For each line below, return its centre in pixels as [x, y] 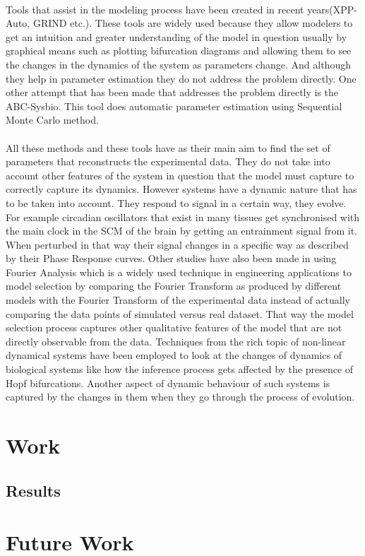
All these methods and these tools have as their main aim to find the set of [168, 147]
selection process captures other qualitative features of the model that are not [174, 327]
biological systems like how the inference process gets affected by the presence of [180, 369]
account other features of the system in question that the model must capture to [180, 175]
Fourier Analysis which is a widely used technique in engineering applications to [179, 272]
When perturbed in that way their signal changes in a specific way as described [177, 244]
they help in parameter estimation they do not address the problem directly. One [181, 78]
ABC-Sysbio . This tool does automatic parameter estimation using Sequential [174, 106]
